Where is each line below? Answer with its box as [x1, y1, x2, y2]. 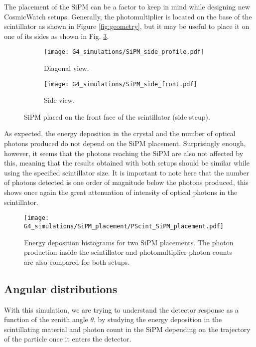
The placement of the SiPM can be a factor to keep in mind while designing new [4, 1, 250, 11]
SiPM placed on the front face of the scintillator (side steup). [24, 111, 210, 122]
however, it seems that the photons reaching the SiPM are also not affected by [4, 148, 244, 158]
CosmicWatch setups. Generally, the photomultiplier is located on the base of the [4, 11, 252, 21]
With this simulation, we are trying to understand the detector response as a [4, 304, 239, 315]
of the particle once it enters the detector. [4, 334, 131, 344]
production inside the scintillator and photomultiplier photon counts [24, 247, 233, 257]
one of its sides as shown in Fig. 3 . [4, 30, 109, 41]
